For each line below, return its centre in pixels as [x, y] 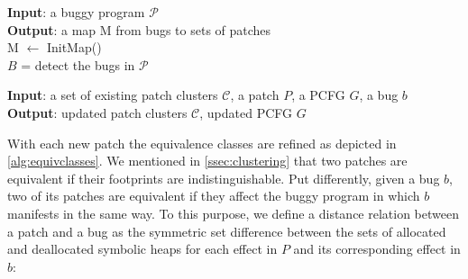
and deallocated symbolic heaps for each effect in [142, 249]
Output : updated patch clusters [97, 112]
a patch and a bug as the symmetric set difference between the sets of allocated [227, 231]
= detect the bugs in [78, 64]
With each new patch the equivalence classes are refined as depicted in [202, 143]
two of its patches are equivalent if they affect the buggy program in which [214, 196]
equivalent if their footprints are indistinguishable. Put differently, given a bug [224, 178]
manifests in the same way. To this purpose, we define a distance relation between [233, 213]
